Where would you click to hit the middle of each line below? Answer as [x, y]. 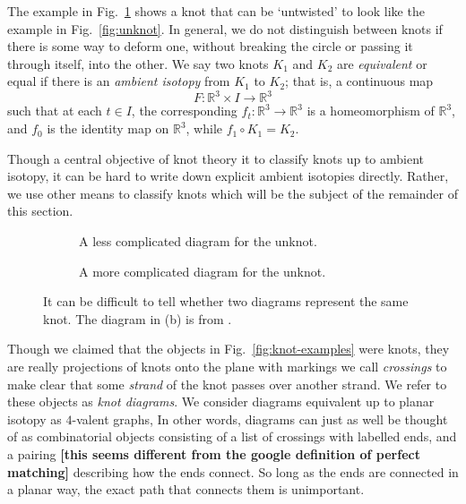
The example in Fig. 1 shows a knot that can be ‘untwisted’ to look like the [216, 11]
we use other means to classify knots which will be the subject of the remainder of [233, 193]
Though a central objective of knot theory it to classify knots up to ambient [216, 158]
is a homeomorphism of [371, 111]
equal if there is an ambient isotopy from [119, 81]
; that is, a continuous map [359, 81]
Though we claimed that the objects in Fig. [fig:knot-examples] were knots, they [229, 349]
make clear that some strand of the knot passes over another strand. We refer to [227, 384]
